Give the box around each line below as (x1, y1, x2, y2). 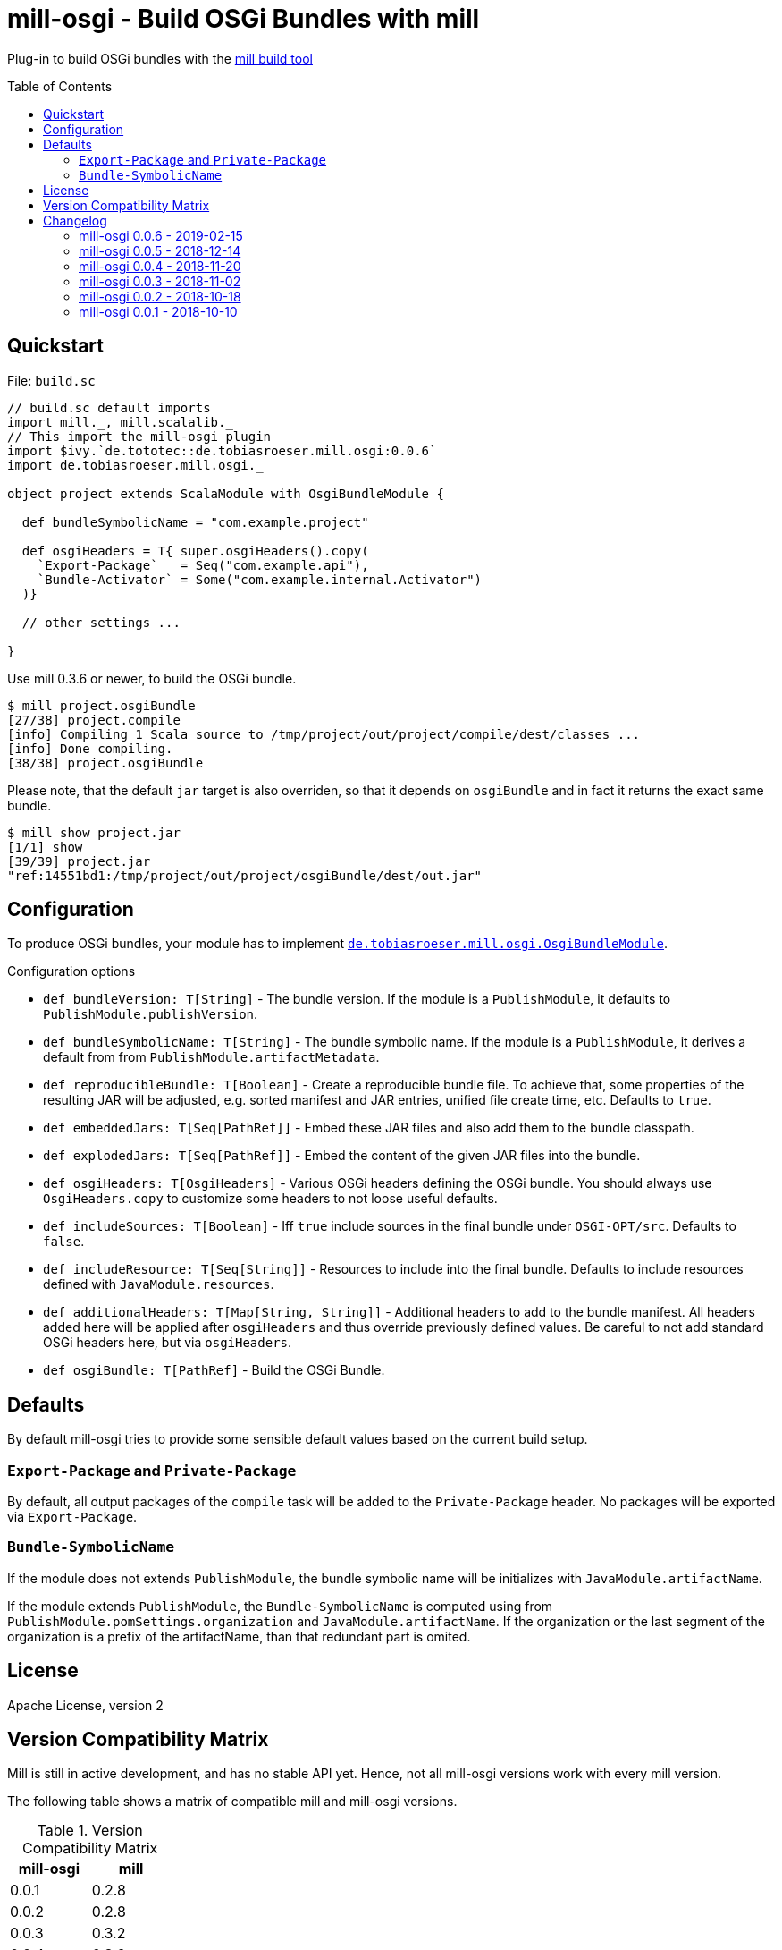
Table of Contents (7, 78, 113, 94)
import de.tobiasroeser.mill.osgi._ (7, 457, 264, 472)
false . (43, 1234, 85, 1250)
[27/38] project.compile (7, 712, 181, 727)
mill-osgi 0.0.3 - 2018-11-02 (79, 273, 241, 289)
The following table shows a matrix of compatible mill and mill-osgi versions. (7, 1793, 458, 1810)
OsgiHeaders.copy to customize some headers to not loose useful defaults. (43, 1191, 498, 1207)
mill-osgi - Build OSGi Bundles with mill (7, 4, 480, 34)
